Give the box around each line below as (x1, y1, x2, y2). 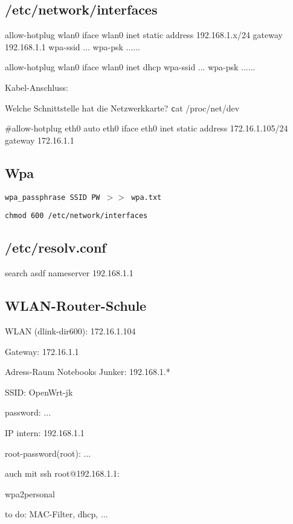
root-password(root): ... (5, 446, 91, 459)
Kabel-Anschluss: (5, 81, 68, 93)
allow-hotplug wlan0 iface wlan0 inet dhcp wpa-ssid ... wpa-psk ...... (5, 61, 256, 73)
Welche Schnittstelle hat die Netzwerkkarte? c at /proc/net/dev (5, 101, 240, 114)
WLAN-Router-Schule (5, 296, 147, 315)
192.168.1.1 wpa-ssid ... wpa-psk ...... (5, 40, 140, 53)
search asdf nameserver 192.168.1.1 (5, 267, 134, 279)
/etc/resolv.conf (5, 238, 106, 257)
